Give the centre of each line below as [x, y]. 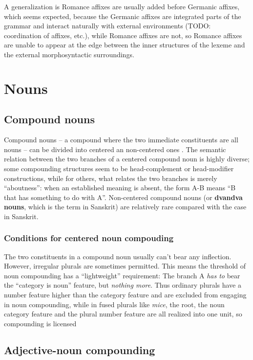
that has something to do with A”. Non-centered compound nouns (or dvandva [123, 197]
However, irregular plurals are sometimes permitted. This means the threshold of [125, 266]
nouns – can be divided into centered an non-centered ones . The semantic [115, 149]
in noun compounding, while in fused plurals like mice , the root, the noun [114, 304]
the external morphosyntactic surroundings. [69, 54]
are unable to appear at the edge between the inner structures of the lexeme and [125, 45]
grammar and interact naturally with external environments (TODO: [107, 26]
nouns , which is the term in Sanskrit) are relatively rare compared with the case [125, 207]
